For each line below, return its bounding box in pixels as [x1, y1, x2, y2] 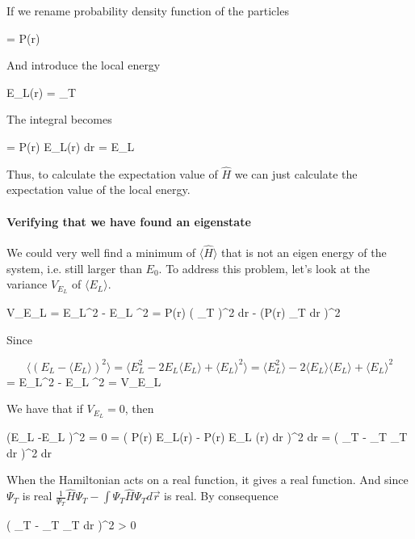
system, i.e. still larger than [6, 259, 142, 276]
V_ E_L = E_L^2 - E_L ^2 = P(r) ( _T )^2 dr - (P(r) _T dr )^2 [6, 304, 341, 321]
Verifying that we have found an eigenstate [6, 213, 251, 229]
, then [124, 400, 154, 417]
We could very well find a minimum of [6, 243, 196, 260]
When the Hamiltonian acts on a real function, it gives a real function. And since [6, 471, 409, 488]
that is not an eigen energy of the [221, 243, 387, 260]
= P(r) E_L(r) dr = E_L [6, 137, 135, 154]
